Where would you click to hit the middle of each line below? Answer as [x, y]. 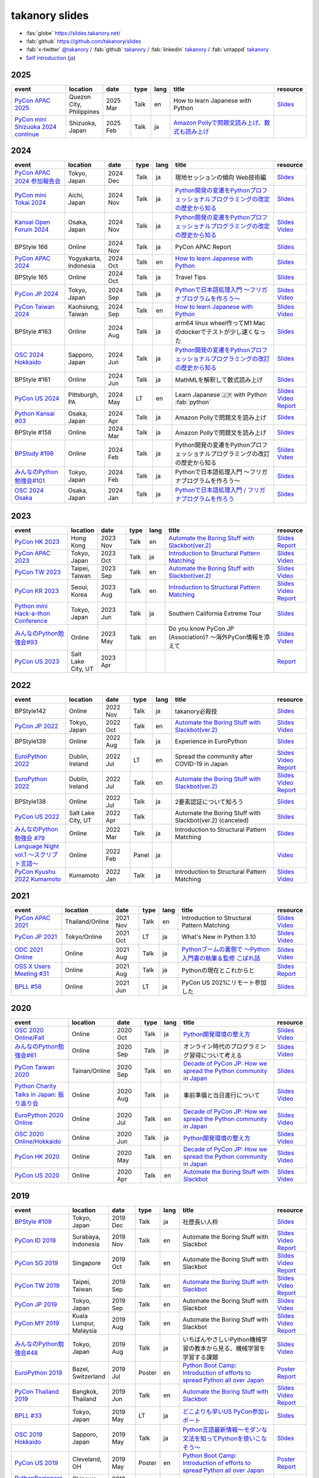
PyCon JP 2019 [36, 1304]
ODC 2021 [29, 949]
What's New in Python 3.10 [219, 936]
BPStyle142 [30, 711]
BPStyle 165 [31, 277]
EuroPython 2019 [38, 1373]
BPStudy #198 [34, 453]
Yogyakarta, [85, 258]
